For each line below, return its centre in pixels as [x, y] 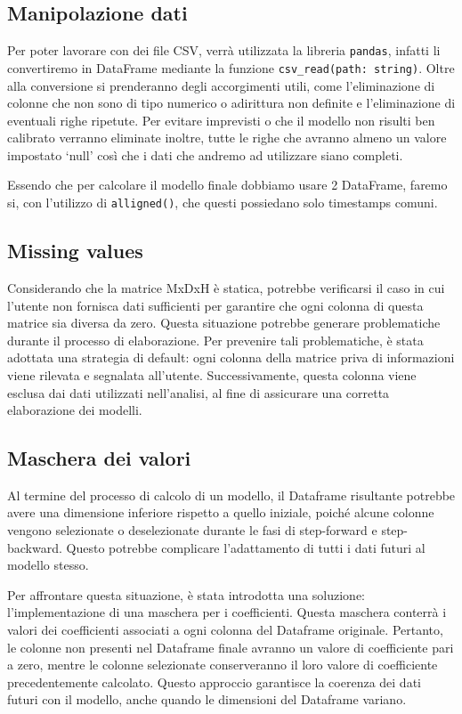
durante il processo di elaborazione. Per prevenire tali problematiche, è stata [215, 340]
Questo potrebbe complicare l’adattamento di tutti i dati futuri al [246, 547]
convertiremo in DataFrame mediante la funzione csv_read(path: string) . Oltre [231, 67]
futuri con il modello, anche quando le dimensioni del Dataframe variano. [207, 699]
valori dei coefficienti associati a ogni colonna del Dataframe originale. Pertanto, [225, 630]
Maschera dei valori [99, 458]
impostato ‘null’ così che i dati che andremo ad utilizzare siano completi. [205, 154]
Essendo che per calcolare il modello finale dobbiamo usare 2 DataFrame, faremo [227, 185]
